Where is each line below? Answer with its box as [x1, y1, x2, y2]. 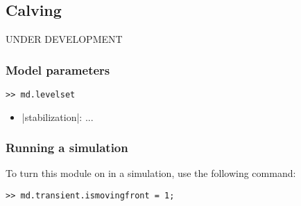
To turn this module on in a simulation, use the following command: [6, 166, 296, 180]
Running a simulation [6, 139, 128, 156]
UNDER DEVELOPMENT [6, 32, 123, 46]
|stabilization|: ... [21, 109, 94, 124]
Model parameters [6, 61, 110, 78]
